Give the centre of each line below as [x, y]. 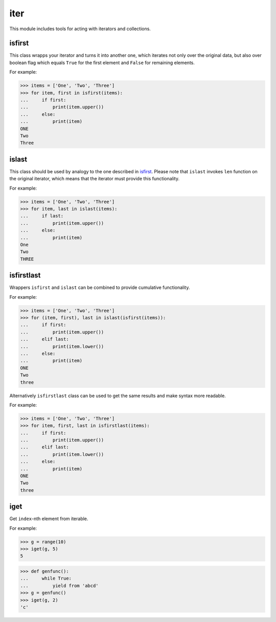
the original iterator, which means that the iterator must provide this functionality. [95, 179]
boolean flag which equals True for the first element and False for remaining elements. [102, 63]
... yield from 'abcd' [60, 586]
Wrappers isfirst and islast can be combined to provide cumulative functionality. [100, 287]
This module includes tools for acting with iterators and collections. [80, 29]
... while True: [46, 578]
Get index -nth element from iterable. [49, 519]
